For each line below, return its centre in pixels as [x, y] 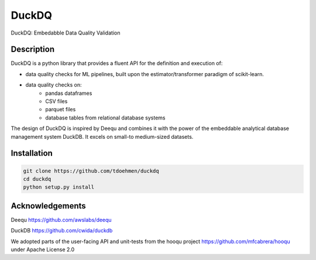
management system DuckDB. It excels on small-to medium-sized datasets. [102, 136]
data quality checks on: [54, 85]
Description [33, 49]
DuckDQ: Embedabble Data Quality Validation [66, 33]
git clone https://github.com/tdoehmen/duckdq [91, 171]
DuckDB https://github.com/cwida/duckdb [62, 231]
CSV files [56, 101]
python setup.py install [59, 187]
